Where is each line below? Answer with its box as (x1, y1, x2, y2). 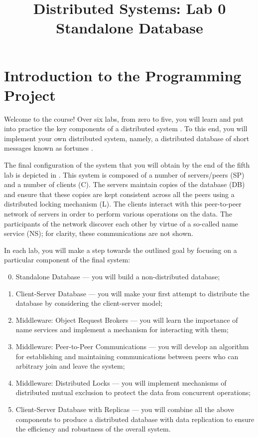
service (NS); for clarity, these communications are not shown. (4, 228, 194, 238)
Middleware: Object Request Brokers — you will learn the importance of (15, 314, 238, 325)
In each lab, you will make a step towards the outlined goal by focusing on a (4, 244, 237, 255)
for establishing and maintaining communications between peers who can (15, 351, 239, 361)
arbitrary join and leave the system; (15, 361, 125, 371)
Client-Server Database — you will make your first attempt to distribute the (15, 288, 250, 298)
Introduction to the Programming (4, 65, 242, 85)
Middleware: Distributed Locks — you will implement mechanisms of (15, 377, 227, 388)
